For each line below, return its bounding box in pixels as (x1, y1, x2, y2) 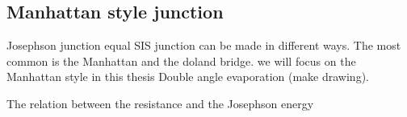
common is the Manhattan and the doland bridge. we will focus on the (6, 52, 356, 69)
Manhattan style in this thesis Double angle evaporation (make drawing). (6, 68, 369, 85)
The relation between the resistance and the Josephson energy (6, 95, 314, 111)
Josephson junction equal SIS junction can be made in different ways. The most (6, 37, 401, 54)
